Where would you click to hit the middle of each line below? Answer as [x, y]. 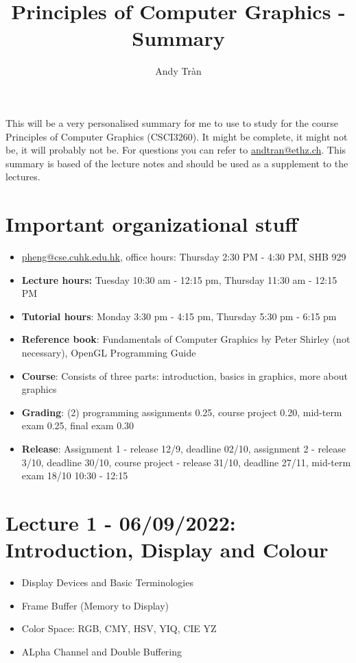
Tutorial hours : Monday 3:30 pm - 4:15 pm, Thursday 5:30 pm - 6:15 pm [179, 316]
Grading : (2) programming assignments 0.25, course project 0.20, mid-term [182, 412]
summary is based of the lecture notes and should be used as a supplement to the [177, 163]
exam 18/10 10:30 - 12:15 [75, 475]
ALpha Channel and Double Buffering [102, 651]
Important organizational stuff [152, 224]
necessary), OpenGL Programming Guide [109, 352]
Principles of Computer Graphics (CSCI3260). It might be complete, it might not [177, 136]
